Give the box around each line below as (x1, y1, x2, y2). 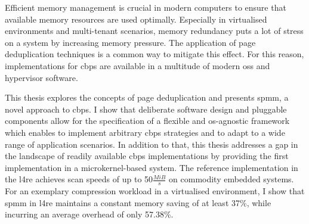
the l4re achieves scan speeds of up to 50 (5, 173, 153, 185)
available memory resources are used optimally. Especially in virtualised (5, 13, 267, 25)
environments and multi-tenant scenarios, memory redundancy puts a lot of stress (5, 24, 304, 37)
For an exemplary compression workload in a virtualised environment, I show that (5, 185, 305, 197)
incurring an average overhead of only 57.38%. (5, 208, 174, 220)
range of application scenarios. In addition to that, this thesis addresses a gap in (5, 138, 298, 150)
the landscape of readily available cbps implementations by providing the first (5, 150, 289, 162)
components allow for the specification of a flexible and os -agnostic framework (5, 114, 290, 127)
